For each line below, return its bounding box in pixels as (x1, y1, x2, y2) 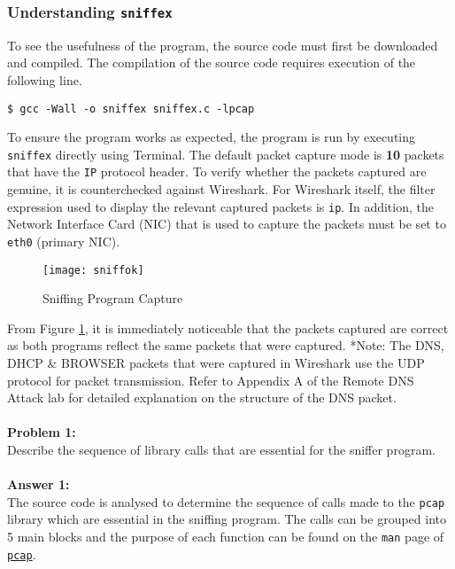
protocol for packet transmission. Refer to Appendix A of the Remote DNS (7, 370, 414, 389)
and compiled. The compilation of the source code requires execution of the (7, 53, 416, 72)
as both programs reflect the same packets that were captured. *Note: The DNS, (7, 336, 444, 355)
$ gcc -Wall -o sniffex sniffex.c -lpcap (7, 102, 255, 115)
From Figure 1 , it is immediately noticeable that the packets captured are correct (7, 318, 449, 337)
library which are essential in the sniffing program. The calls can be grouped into (7, 510, 446, 528)
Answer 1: (7, 475, 70, 494)
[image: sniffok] (42, 263, 144, 277)
